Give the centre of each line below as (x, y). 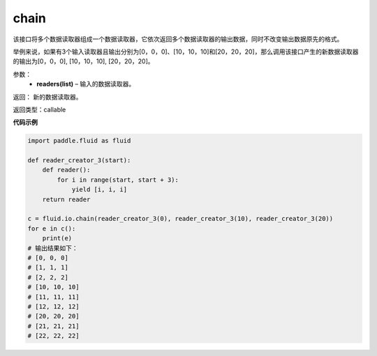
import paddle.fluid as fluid (79, 141)
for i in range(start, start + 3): (118, 180)
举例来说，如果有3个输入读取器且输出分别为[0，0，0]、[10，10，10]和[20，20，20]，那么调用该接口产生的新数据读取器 (186, 52)
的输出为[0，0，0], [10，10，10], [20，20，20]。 (83, 61)
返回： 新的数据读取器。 (47, 97)
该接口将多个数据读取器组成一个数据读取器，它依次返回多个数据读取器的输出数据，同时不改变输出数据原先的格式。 (178, 39)
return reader (66, 199)
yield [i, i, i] (99, 189)
